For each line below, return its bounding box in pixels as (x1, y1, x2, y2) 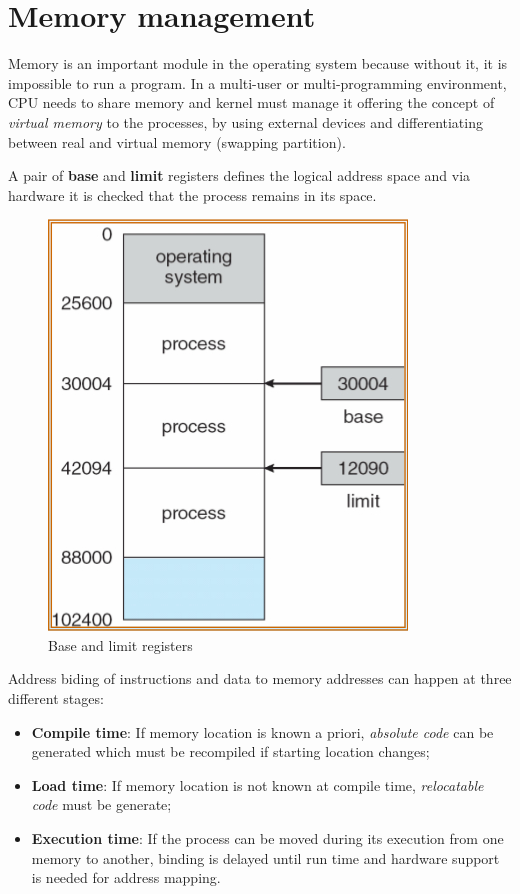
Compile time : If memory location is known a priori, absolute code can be (31, 721, 494, 742)
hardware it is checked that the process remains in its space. (8, 184, 377, 205)
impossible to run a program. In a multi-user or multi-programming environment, (8, 72, 507, 93)
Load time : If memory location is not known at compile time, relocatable (31, 774, 484, 795)
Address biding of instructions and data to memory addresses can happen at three (8, 668, 512, 689)
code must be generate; (31, 794, 172, 815)
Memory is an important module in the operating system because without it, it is (8, 53, 508, 74)
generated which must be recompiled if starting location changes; (31, 741, 430, 762)
